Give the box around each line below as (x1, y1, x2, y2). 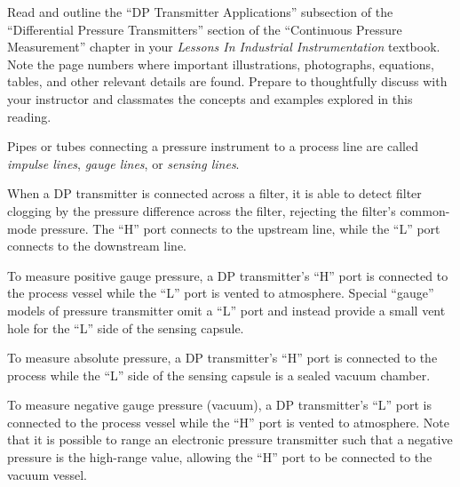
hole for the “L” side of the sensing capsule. (7, 318, 244, 337)
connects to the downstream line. (7, 236, 187, 255)
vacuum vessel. (7, 465, 87, 483)
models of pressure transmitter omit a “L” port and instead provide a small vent (7, 300, 446, 319)
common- (400, 201, 450, 220)
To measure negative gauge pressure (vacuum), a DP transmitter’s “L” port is (7, 395, 432, 414)
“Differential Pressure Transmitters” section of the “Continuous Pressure (7, 20, 402, 38)
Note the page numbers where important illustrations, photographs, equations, (7, 54, 434, 73)
